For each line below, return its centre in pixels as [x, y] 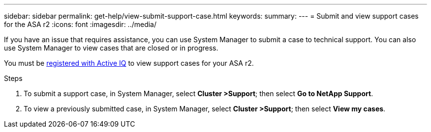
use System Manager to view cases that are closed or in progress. [111, 48]
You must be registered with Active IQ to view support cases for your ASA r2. [129, 63]
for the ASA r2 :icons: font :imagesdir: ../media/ [80, 24]
